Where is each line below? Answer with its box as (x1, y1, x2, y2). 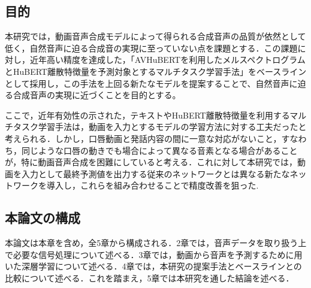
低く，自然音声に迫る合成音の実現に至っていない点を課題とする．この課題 (5, 41, 298, 54)
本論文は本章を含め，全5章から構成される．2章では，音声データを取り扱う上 (5, 237, 307, 249)
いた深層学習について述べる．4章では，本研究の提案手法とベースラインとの (5, 260, 302, 272)
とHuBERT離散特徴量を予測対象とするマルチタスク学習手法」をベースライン (5, 65, 307, 77)
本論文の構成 (5, 208, 80, 227)
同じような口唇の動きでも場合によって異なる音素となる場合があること (21, 144, 298, 156)
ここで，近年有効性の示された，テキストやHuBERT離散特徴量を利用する (5, 108, 290, 121)
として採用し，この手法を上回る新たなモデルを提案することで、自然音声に (5, 77, 298, 89)
